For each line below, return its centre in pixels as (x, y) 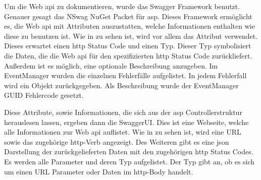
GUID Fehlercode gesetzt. (44, 95)
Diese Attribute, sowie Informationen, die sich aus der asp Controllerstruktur (123, 112)
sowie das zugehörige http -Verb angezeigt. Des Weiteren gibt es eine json (117, 141)
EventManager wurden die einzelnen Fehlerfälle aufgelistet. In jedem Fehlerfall (125, 75)
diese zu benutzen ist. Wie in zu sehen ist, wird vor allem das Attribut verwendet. (131, 36)
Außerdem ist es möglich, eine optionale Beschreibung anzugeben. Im (111, 65)
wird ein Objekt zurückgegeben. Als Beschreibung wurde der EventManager (121, 85)
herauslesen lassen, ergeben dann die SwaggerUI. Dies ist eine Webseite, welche (126, 122)
